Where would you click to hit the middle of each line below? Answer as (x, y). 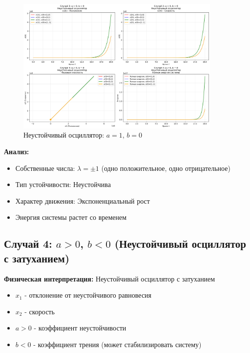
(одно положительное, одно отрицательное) (166, 168)
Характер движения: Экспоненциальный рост (83, 200)
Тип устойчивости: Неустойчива (63, 184)
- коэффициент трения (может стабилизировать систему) (117, 344)
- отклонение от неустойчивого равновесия (88, 295)
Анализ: (17, 151)
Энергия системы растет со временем (71, 217)
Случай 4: (28, 244)
